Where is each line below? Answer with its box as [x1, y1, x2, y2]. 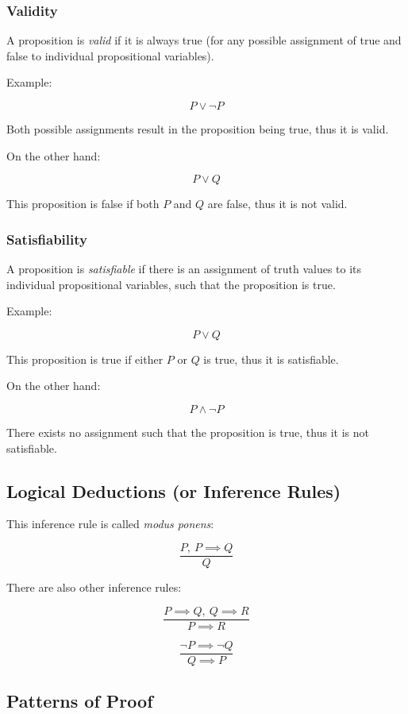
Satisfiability [6, 229, 87, 249]
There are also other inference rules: [6, 579, 182, 596]
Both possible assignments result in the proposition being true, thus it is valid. [6, 121, 389, 137]
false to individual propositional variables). [6, 47, 214, 64]
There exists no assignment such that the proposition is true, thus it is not [6, 423, 369, 440]
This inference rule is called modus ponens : [6, 515, 214, 532]
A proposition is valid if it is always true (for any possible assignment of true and [6, 32, 402, 48]
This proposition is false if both [6, 195, 160, 212]
